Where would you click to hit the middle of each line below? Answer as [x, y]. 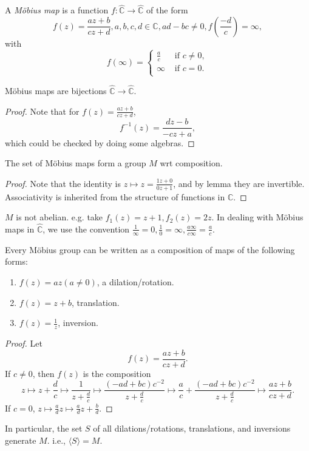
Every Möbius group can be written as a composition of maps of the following [150, 249]
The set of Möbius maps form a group [76, 163]
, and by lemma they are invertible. [239, 183]
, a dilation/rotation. [135, 281]
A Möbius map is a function [57, 10]
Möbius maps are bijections [56, 91]
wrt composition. [191, 163]
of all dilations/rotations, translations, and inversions [192, 428]
